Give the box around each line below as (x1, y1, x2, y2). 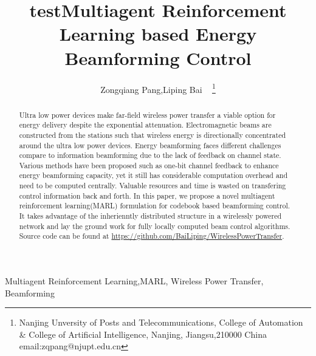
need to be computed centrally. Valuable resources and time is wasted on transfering (19, 180, 286, 191)
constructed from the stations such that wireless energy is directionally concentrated (19, 129, 286, 140)
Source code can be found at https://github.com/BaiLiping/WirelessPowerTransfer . (19, 231, 284, 241)
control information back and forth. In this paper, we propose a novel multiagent (19, 190, 275, 200)
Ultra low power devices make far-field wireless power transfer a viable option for (19, 109, 276, 120)
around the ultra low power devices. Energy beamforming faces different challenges (19, 140, 281, 150)
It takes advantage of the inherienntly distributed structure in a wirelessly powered (19, 211, 282, 221)
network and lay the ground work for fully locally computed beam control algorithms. (19, 221, 290, 231)
